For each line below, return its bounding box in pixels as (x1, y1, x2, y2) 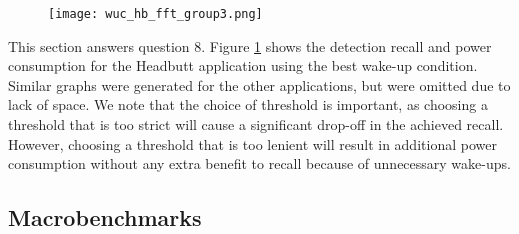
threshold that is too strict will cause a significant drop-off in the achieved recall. (8, 114, 504, 135)
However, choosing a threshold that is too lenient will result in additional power (8, 133, 497, 154)
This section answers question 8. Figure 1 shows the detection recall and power (8, 35, 492, 56)
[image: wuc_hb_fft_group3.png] (48, 7, 263, 21)
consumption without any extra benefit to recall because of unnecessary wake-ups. (8, 153, 511, 174)
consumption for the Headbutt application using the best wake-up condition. (8, 55, 478, 76)
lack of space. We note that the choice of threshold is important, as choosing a (8, 94, 488, 115)
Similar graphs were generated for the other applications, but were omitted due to (8, 74, 511, 95)
